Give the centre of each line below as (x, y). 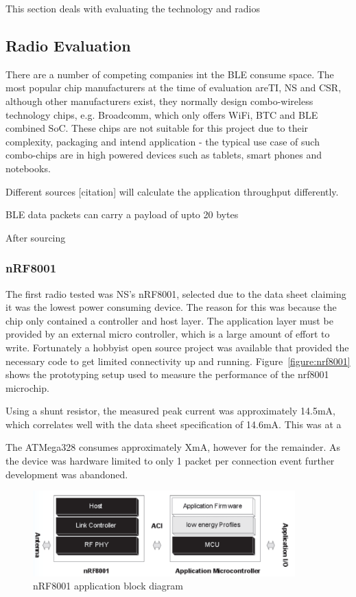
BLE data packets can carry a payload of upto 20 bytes (122, 214)
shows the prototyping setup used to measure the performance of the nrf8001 (167, 374)
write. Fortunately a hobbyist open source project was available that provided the (177, 347)
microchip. (27, 387)
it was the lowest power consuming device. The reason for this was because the (171, 307)
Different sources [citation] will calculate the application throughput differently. (172, 191)
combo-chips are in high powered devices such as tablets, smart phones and (164, 155)
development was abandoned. (67, 474)
